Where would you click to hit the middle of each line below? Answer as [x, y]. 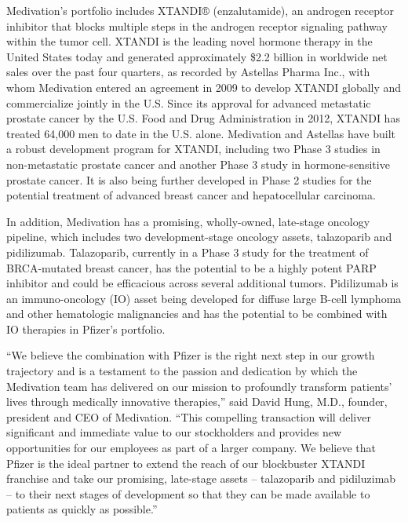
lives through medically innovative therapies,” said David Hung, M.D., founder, [197, 402]
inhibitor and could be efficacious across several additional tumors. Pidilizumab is [202, 283]
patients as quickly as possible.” [82, 509]
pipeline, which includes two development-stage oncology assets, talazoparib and [199, 237]
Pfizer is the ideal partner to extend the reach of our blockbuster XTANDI [186, 463]
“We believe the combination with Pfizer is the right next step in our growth [191, 355]
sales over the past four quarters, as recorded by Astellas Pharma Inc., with [188, 72]
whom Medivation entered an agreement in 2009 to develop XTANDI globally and [204, 87]
